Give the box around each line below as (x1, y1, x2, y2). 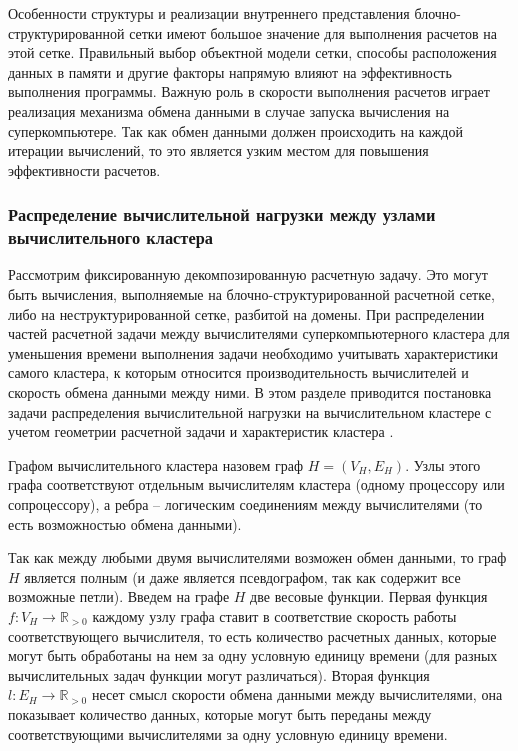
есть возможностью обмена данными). (8, 513, 242, 534)
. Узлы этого (405, 454, 481, 475)
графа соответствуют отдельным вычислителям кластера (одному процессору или (8, 474, 505, 495)
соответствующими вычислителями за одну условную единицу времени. (8, 723, 448, 744)
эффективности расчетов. (8, 159, 161, 180)
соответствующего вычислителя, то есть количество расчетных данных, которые (8, 625, 497, 646)
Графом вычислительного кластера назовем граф (8, 454, 304, 475)
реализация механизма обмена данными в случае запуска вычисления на (8, 100, 450, 121)
